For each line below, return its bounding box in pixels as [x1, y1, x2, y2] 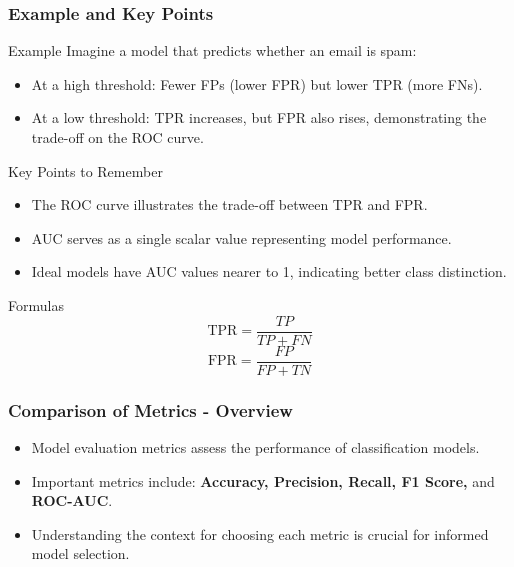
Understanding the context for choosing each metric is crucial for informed [31, 523, 489, 544]
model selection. [31, 543, 130, 564]
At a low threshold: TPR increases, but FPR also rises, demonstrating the [31, 107, 487, 128]
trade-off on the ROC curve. [31, 127, 204, 147]
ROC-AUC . [31, 490, 113, 511]
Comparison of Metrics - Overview [8, 397, 293, 422]
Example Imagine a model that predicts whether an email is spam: [8, 40, 417, 61]
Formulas [8, 294, 64, 315]
